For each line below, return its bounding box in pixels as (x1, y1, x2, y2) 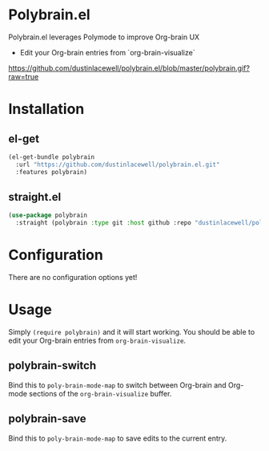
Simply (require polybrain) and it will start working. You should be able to (8, 327, 255, 336)
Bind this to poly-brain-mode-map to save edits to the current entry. (8, 433, 227, 443)
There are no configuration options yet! (8, 273, 138, 282)
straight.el (8, 190, 62, 204)
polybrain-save (8, 412, 86, 426)
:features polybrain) (15, 168, 88, 176)
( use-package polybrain (8, 211, 88, 220)
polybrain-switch (8, 359, 97, 372)
